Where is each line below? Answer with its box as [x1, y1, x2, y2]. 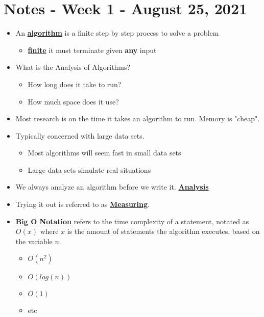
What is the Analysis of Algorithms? [15, 62, 131, 72]
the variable [15, 235, 53, 246]
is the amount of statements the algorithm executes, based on [67, 226, 260, 236]
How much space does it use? [28, 96, 119, 107]
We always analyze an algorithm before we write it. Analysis [15, 181, 209, 192]
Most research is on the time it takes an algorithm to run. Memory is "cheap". [15, 113, 260, 124]
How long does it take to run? [28, 78, 122, 89]
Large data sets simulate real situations [28, 164, 151, 175]
